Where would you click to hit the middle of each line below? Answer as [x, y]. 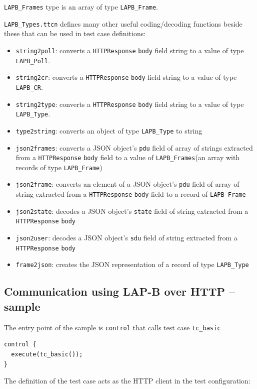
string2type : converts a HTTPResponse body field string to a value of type [130, 104]
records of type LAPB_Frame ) [59, 167]
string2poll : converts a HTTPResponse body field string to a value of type [130, 50]
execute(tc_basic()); [47, 354]
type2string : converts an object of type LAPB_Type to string [109, 130]
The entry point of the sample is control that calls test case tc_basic [112, 327]
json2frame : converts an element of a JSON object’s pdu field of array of [127, 184]
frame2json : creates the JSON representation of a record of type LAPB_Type [132, 264]
